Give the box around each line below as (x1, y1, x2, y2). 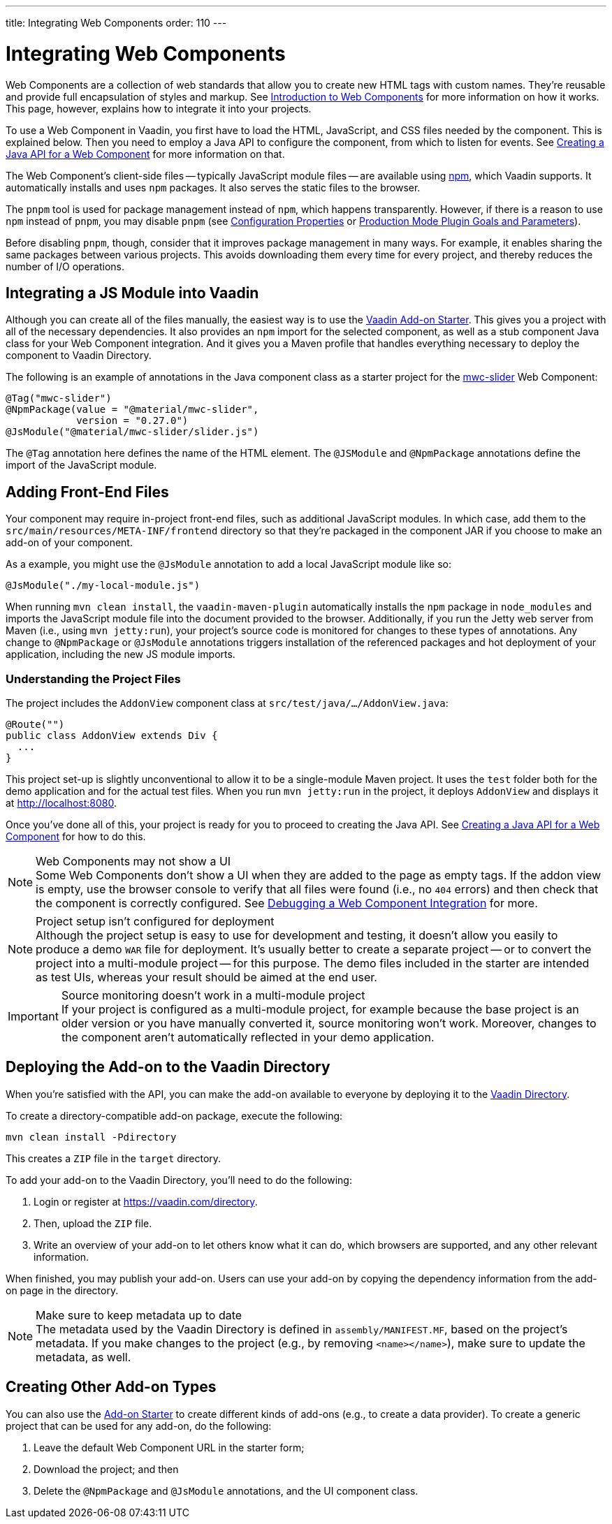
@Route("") (6, 718, 65, 730)
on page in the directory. (6, 1284, 119, 1296)
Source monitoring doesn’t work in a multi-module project (61, 988, 365, 1002)
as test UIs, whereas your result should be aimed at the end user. (36, 969, 377, 984)
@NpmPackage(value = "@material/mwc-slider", (6, 404, 259, 416)
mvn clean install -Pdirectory (6, 1131, 177, 1143)
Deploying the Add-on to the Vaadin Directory (6, 1058, 330, 1076)
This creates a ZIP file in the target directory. (6, 1152, 221, 1164)
